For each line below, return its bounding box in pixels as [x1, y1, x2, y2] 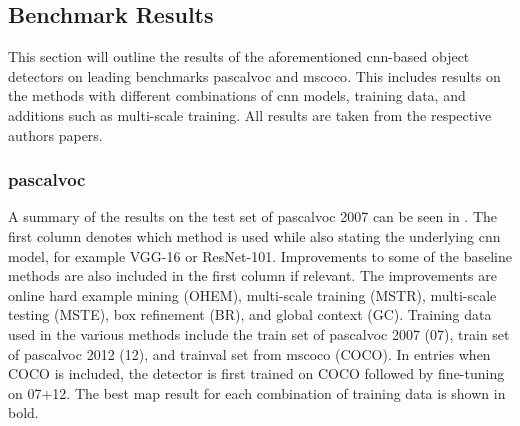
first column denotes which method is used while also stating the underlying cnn [8, 225, 501, 246]
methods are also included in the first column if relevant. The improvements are [8, 265, 497, 286]
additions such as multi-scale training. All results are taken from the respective [8, 104, 492, 125]
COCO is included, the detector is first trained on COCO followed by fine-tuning [8, 363, 505, 384]
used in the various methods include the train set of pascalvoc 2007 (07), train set [8, 323, 510, 344]
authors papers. [8, 124, 103, 145]
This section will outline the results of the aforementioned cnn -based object [8, 46, 470, 67]
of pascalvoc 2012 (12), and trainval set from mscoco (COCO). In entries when [8, 343, 491, 364]
